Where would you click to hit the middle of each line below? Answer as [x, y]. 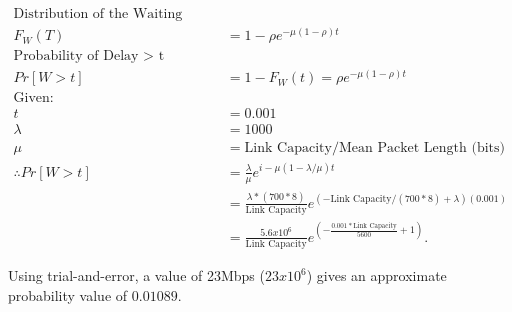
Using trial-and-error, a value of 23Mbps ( [136, 275]
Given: [33, 98]
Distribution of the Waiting [98, 14]
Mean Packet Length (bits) [421, 148]
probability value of [68, 294]
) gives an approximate [376, 275]
